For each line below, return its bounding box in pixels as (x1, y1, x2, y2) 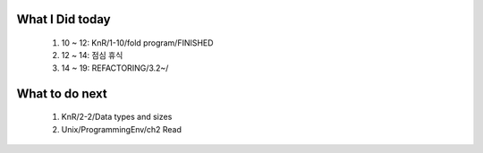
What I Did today (16, 12, 111, 27)
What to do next (16, 86, 107, 101)
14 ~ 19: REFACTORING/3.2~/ (61, 63, 169, 73)
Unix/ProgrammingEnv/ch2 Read (61, 123, 182, 134)
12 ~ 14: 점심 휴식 (61, 50, 123, 61)
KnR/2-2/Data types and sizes (61, 112, 173, 123)
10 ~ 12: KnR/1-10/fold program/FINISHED (61, 38, 214, 48)
